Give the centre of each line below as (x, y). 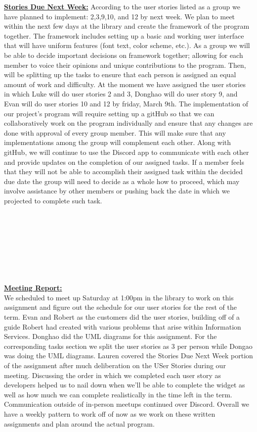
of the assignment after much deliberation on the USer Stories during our (115, 365)
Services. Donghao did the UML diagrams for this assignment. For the (110, 336)
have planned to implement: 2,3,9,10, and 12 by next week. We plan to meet (120, 16)
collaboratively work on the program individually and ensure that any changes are (128, 123)
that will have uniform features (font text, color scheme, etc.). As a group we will (127, 45)
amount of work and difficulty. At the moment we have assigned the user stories (125, 84)
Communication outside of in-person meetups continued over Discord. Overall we (127, 404)
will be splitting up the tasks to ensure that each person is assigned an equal (120, 74)
